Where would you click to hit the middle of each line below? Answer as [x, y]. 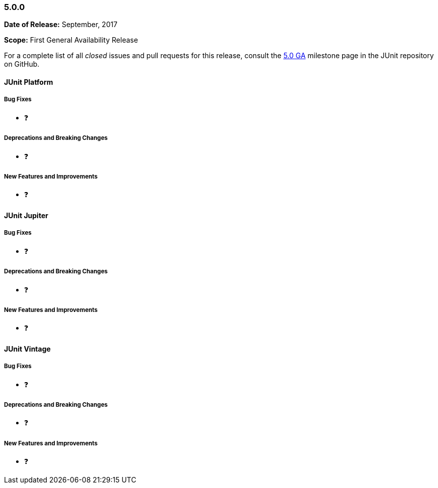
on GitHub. [22, 64]
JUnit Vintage [27, 349]
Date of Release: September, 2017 [61, 25]
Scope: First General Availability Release [71, 40]
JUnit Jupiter [26, 215]
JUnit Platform [29, 82]
